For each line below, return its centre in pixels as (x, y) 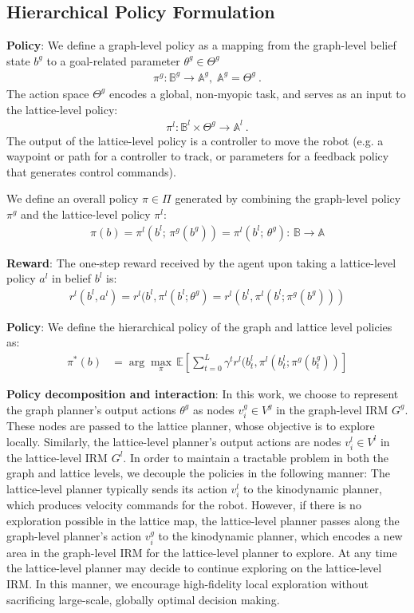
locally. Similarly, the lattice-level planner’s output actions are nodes (174, 441)
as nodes (213, 409)
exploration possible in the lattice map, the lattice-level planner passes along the (203, 520)
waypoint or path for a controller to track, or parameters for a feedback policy (198, 156)
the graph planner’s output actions (91, 409)
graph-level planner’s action (74, 536)
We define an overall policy (73, 198)
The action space (48, 93)
